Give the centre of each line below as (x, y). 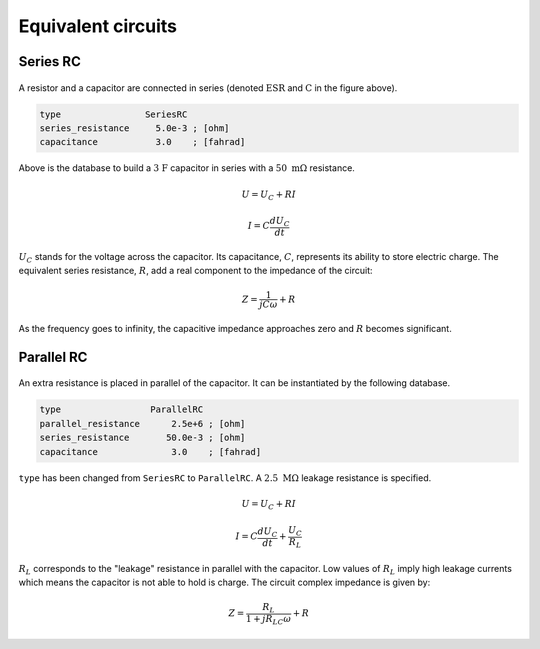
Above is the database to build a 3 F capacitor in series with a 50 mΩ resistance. (186, 168)
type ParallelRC (121, 409)
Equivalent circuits (98, 26)
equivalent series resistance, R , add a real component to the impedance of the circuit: (196, 270)
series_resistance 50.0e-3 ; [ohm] (142, 438)
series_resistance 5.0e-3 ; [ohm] (134, 128)
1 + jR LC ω (268, 620)
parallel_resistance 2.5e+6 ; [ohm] (142, 423)
